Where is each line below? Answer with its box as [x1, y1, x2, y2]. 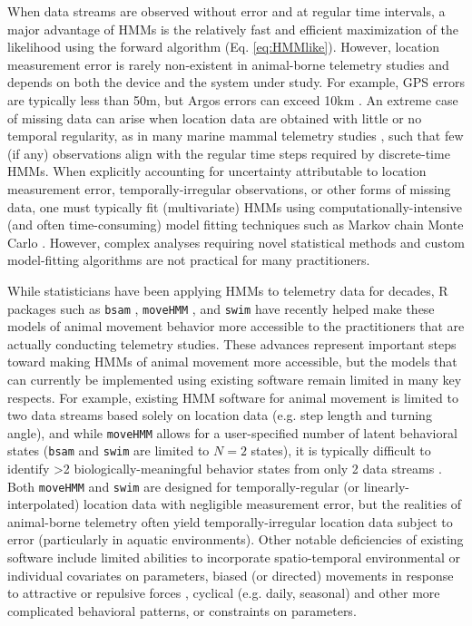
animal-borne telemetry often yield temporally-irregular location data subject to [7, 512, 453, 531]
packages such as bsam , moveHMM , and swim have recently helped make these [7, 298, 435, 318]
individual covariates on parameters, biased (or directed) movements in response [7, 565, 454, 584]
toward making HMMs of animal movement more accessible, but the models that [7, 352, 457, 371]
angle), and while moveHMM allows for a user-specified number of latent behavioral [7, 423, 457, 442]
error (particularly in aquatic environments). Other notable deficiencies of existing [7, 530, 464, 549]
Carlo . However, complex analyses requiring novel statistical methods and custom [7, 232, 465, 251]
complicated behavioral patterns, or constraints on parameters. [7, 601, 357, 620]
